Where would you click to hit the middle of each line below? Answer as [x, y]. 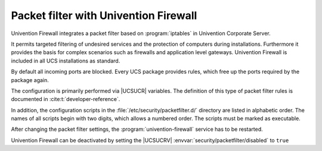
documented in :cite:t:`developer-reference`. [66, 99]
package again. [30, 80]
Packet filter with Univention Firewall [104, 15]
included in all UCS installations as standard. [66, 61]
